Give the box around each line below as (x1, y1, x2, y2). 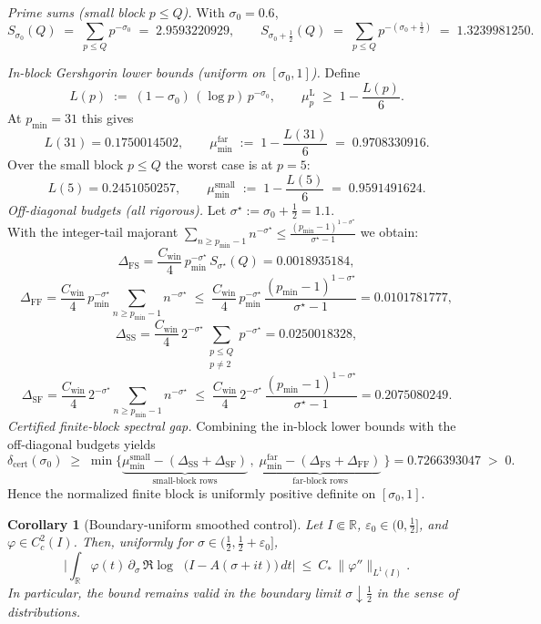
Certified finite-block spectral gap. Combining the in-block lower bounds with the (7, 416, 456, 435)
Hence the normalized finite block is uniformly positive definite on (7, 483, 376, 502)
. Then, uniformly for (73, 532, 193, 551)
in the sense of (376, 582, 458, 601)
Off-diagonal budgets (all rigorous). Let (7, 199, 227, 219)
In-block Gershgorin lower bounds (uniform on (7, 63, 266, 82)
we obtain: (360, 222, 419, 241)
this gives (81, 108, 134, 128)
